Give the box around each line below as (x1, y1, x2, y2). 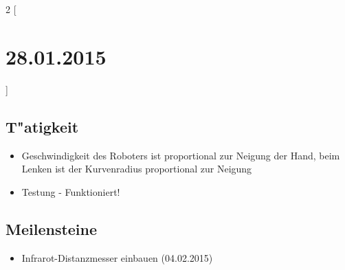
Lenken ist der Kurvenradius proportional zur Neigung (21, 161, 252, 176)
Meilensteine (5, 218, 98, 239)
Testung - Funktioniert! (21, 184, 120, 199)
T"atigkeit (5, 115, 79, 137)
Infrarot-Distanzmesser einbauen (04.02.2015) (21, 250, 213, 265)
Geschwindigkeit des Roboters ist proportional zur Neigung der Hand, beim (21, 148, 340, 162)
